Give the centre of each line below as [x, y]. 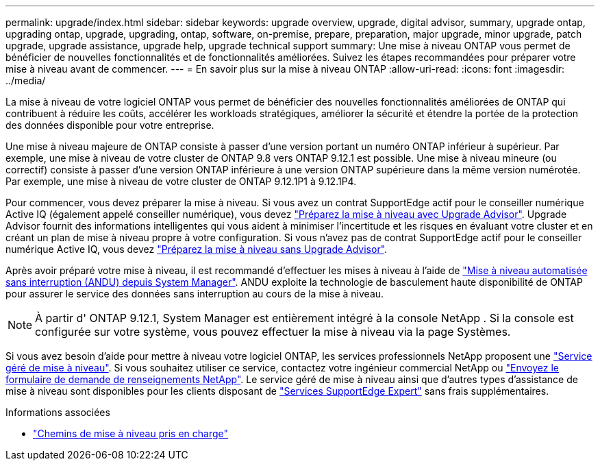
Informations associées [58, 412]
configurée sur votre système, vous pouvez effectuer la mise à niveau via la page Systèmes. [273, 332]
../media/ [26, 81]
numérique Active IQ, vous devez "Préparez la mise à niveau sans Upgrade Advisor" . [197, 249]
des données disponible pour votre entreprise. [110, 125]
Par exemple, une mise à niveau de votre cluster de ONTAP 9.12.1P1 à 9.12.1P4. [181, 181]
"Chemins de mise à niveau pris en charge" [130, 433]
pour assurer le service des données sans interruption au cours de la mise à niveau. [195, 294]
